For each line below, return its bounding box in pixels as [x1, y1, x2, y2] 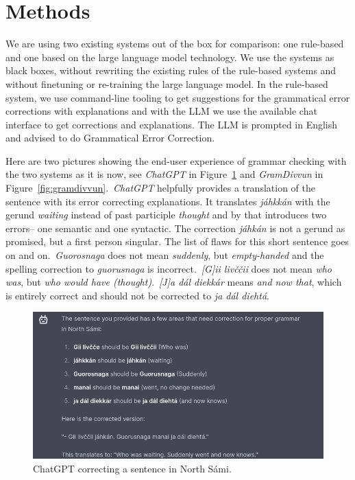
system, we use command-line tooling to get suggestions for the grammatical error [5, 90, 350, 104]
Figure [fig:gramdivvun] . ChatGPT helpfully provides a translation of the [5, 181, 315, 195]
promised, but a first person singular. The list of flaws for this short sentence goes [5, 234, 350, 249]
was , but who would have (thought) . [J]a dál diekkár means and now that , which [5, 275, 342, 289]
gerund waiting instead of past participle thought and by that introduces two [5, 207, 327, 222]
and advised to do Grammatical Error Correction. [5, 130, 215, 145]
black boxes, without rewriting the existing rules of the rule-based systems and [5, 63, 336, 78]
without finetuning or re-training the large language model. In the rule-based [5, 76, 328, 91]
